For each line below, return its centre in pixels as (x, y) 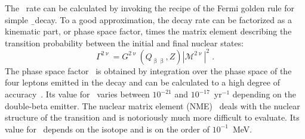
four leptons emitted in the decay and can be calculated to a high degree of (142, 82)
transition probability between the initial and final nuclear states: (124, 42)
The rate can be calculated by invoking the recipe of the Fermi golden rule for (150, 8)
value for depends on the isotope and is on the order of (107, 129)
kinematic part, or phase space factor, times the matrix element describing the (148, 31)
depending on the (264, 94)
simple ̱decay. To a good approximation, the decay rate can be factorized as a (148, 19)
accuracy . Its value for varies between (77, 94)
